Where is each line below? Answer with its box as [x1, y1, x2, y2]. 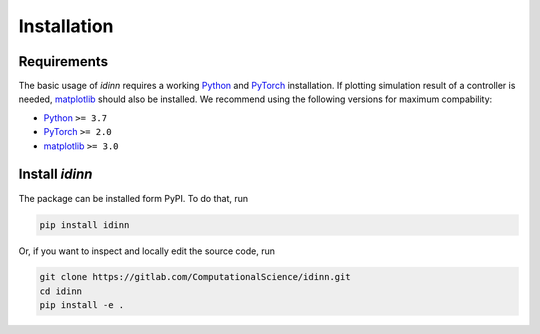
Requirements [18, 53, 109, 70]
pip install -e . [39, 300, 125, 311]
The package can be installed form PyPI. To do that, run [18, 192, 249, 204]
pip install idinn [39, 219, 130, 230]
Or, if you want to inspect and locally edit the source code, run [18, 245, 275, 257]
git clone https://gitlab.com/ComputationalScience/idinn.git [39, 271, 351, 283]
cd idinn [39, 285, 83, 297]
